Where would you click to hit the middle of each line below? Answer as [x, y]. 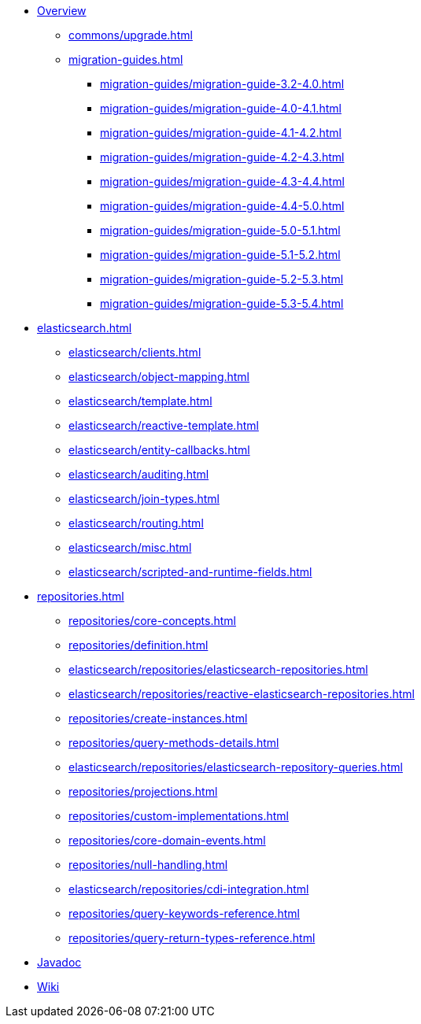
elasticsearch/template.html [140, 401]
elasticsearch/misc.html [130, 547]
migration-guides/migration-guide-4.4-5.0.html [222, 206]
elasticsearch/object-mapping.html [159, 377]
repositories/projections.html [143, 791]
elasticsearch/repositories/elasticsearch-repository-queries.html [236, 767]
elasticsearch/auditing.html [139, 474]
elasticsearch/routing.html [136, 523]
